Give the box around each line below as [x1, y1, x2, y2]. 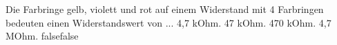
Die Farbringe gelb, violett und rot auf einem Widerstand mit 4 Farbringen [6, 2, 324, 16]
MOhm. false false [6, 29, 79, 43]
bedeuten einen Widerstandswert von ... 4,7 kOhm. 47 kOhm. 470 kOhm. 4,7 [6, 15, 331, 29]
